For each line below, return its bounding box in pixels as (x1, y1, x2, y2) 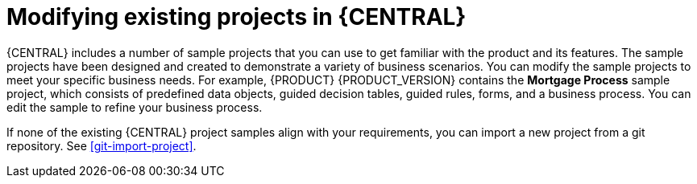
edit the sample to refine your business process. (6, 100, 263, 114)
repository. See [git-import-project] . (6, 138, 197, 153)
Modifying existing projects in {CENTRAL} (6, 3, 467, 31)
